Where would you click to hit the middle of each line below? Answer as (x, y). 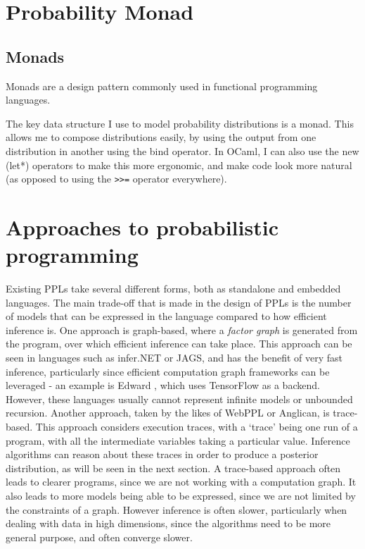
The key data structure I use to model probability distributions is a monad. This (180, 123)
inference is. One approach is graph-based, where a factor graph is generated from (182, 329)
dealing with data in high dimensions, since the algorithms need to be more (168, 523)
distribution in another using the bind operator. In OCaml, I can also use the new (182, 150)
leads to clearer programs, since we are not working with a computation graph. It (181, 482)
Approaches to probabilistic (142, 227)
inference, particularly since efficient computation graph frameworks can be (168, 371)
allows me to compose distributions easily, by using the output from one (161, 137)
